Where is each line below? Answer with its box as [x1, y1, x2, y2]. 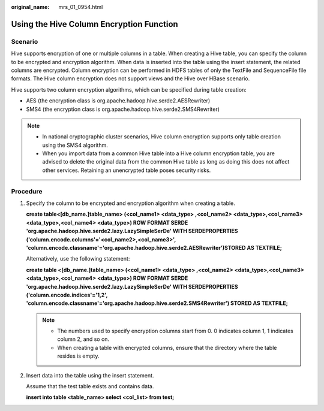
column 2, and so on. [57, 336, 110, 343]
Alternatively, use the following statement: [26, 255, 130, 262]
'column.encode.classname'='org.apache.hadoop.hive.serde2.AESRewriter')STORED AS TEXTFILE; [26, 244, 282, 251]
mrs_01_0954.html [58, 4, 103, 10]
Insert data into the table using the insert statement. [26, 371, 154, 379]
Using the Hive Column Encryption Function [11, 19, 178, 29]
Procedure [11, 187, 43, 195]
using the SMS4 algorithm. [42, 141, 108, 149]
